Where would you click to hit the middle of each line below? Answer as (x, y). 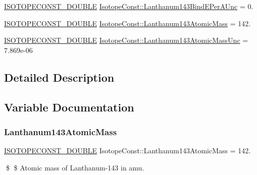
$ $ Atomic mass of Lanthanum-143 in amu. (75, 167)
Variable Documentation (69, 107)
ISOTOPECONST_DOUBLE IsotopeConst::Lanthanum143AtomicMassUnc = (126, 40)
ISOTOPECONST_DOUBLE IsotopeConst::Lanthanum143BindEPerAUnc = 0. (129, 6)
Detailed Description (59, 77)
